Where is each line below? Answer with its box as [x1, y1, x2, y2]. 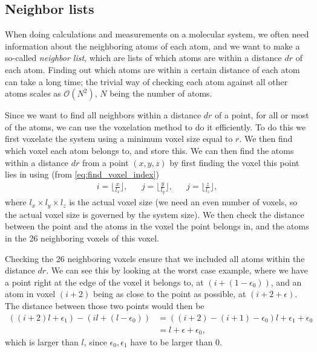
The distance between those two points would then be [5, 299, 204, 312]
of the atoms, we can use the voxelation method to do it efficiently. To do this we [5, 120, 306, 133]
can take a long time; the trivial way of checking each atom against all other [5, 75, 288, 88]
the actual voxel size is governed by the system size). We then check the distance [5, 208, 304, 220]
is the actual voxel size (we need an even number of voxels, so [69, 196, 298, 208]
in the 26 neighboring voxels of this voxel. [5, 231, 159, 244]
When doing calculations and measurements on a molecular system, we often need [5, 28, 309, 40]
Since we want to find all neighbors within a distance [5, 109, 201, 121]
